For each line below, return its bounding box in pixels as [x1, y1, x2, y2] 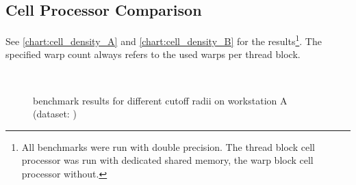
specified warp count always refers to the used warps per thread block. [5, 47, 301, 61]
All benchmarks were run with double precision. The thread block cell [21, 139, 315, 154]
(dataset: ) [33, 106, 77, 121]
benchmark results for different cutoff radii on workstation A [33, 93, 288, 107]
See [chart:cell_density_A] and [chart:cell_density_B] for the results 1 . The [5, 32, 322, 48]
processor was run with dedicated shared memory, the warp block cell [21, 153, 314, 167]
